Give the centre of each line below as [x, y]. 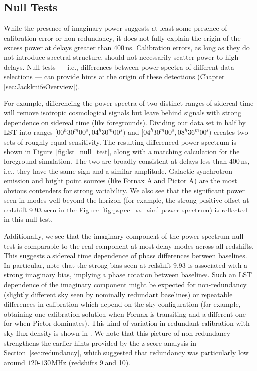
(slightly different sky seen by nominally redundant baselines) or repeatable [118, 294]
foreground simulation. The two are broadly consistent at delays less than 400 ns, [127, 161]
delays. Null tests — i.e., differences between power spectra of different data [119, 67]
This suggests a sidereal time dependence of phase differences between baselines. [126, 255]
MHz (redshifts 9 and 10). [91, 362]
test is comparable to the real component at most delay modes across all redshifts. [129, 245]
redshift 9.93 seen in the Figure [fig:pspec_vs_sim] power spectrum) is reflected [126, 209]
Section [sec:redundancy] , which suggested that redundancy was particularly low [126, 352]
